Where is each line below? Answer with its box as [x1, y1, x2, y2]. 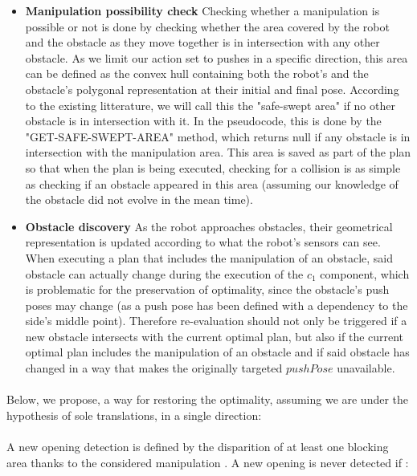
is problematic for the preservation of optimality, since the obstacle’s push [25, 281, 390, 298]
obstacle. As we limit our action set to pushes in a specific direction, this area [25, 49, 408, 66]
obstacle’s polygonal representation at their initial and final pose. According [25, 80, 399, 97]
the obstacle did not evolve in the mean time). [25, 191, 253, 208]
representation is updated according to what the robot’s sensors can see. [25, 234, 381, 250]
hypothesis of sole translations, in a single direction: [6, 406, 262, 423]
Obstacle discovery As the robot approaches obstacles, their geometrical [25, 218, 393, 234]
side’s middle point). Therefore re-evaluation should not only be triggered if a [25, 312, 407, 329]
